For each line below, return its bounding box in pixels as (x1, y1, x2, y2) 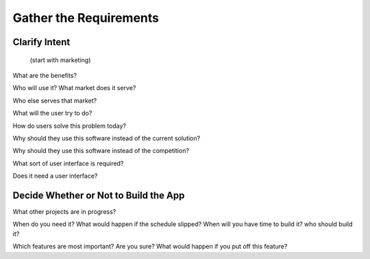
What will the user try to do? (12, 109, 92, 118)
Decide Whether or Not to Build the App (12, 189, 185, 201)
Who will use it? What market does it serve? (12, 84, 136, 92)
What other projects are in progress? (12, 207, 116, 215)
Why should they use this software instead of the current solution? (12, 134, 201, 142)
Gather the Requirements (12, 10, 159, 25)
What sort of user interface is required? (12, 159, 124, 167)
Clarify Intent (12, 36, 71, 48)
